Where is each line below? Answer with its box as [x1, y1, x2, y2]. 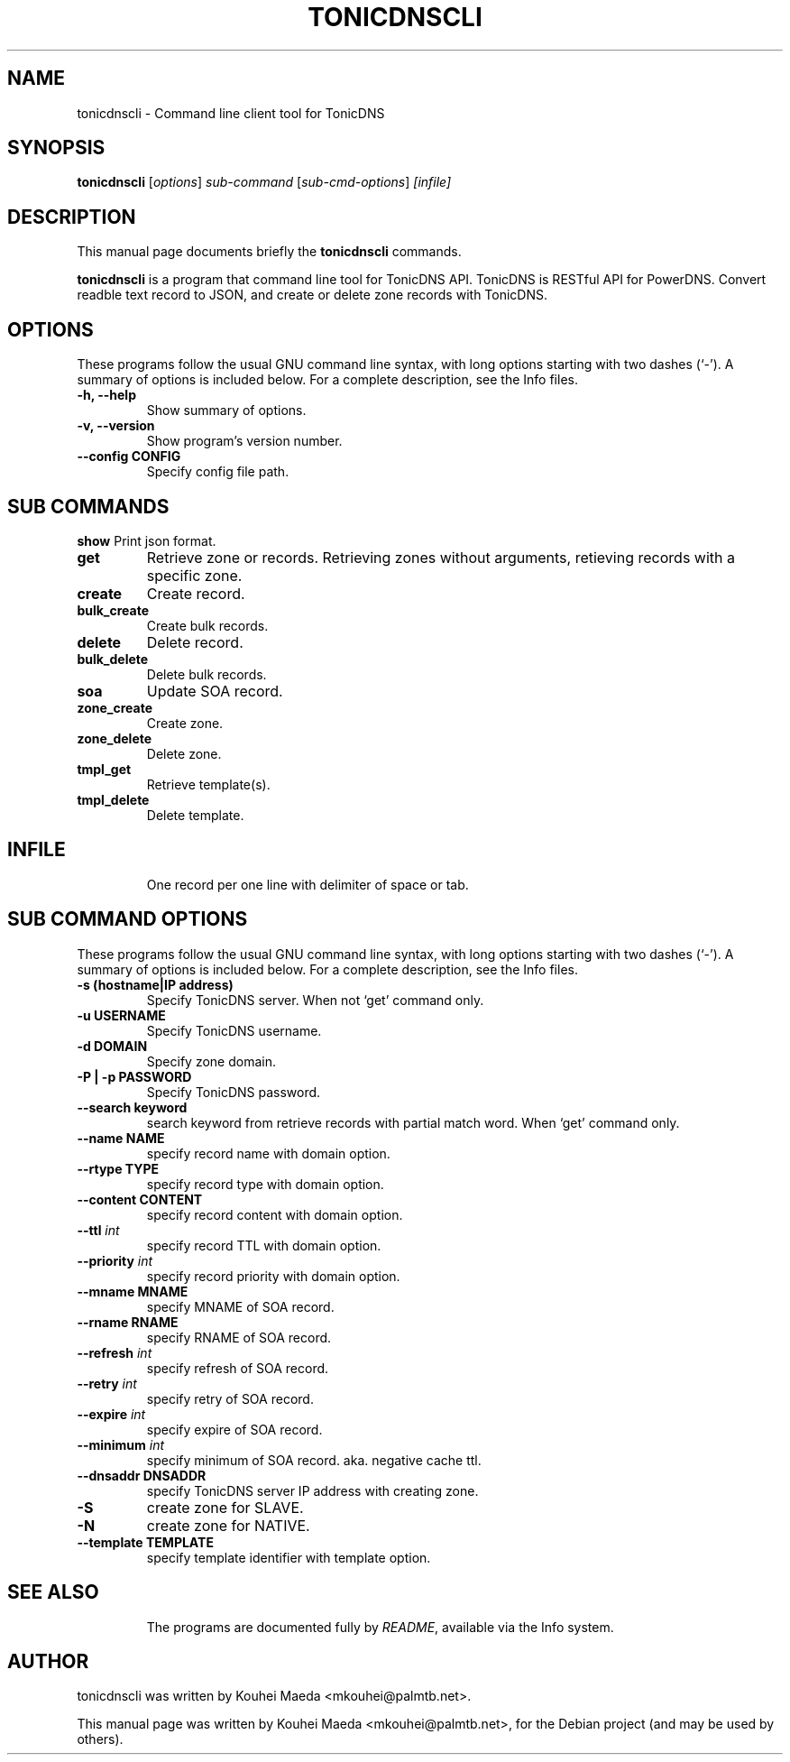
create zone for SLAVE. [146, 1498, 304, 1517]
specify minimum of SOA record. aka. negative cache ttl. [146, 1452, 482, 1468]
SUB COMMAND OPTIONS [7, 908, 248, 931]
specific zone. [146, 566, 243, 585]
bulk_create [77, 602, 150, 618]
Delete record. [146, 632, 243, 651]
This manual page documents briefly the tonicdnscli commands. [77, 244, 462, 260]
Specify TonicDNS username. [146, 1022, 322, 1038]
